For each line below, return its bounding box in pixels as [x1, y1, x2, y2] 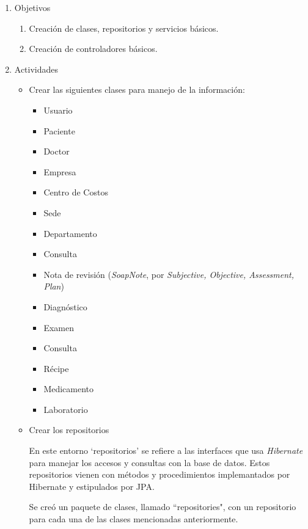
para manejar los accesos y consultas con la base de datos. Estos [29, 456, 270, 469]
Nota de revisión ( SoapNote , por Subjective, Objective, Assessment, [43, 268, 295, 280]
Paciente [43, 124, 75, 137]
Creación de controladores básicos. [29, 42, 158, 55]
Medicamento [43, 382, 94, 395]
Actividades [14, 62, 59, 75]
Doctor [43, 145, 70, 158]
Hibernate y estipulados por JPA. [29, 480, 155, 492]
